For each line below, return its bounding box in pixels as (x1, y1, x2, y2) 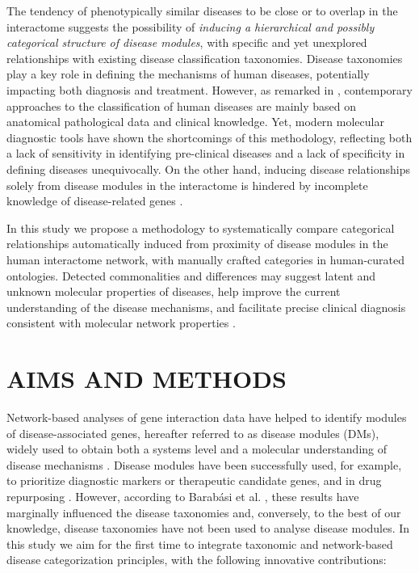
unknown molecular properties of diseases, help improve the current (6, 283, 341, 300)
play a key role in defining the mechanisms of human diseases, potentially (6, 65, 370, 82)
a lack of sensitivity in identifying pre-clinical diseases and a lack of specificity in (6, 145, 405, 162)
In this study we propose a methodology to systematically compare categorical (6, 219, 395, 236)
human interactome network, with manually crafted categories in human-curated (6, 251, 404, 268)
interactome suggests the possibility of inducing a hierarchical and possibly (6, 18, 375, 35)
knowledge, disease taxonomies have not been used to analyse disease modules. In (6, 520, 410, 537)
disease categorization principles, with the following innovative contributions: (6, 551, 387, 568)
